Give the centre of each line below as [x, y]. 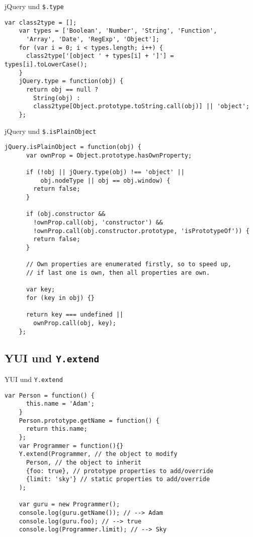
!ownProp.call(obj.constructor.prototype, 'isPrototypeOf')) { [141, 231]
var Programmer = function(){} [71, 446]
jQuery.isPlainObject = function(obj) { [73, 147]
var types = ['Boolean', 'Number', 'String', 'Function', [118, 31]
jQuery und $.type [34, 6]
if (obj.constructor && [66, 214]
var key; [40, 290]
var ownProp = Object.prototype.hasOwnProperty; [109, 155]
